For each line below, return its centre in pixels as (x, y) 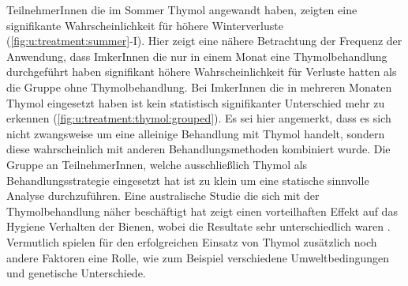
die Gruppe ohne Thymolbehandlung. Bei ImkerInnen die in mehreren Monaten (199, 87)
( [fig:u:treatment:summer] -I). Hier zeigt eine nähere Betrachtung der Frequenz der (204, 41)
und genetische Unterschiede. (76, 273)
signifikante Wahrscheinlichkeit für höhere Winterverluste (145, 25)
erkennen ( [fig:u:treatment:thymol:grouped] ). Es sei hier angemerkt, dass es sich (199, 118)
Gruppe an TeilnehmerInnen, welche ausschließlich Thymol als (157, 164)
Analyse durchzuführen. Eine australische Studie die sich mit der (163, 196)
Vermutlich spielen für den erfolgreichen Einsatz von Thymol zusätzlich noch (192, 241)
